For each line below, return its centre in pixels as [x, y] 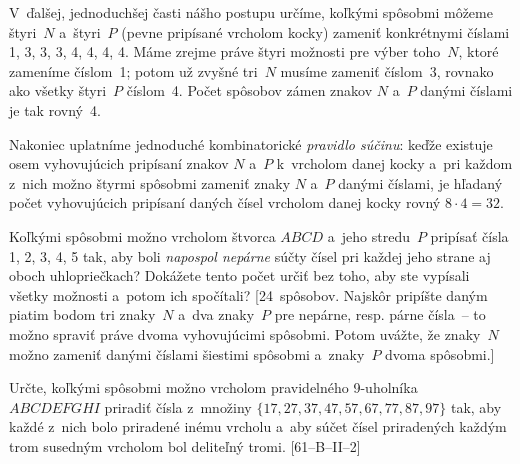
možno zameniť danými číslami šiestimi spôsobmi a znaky [187, 353]
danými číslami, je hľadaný [420, 182]
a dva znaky [216, 314]
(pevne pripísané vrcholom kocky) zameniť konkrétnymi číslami [315, 31]
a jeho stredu [368, 235]
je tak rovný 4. [55, 109]
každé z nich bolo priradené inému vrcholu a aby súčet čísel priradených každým [258, 426]
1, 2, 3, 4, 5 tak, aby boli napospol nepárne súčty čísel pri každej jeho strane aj [250, 255]
